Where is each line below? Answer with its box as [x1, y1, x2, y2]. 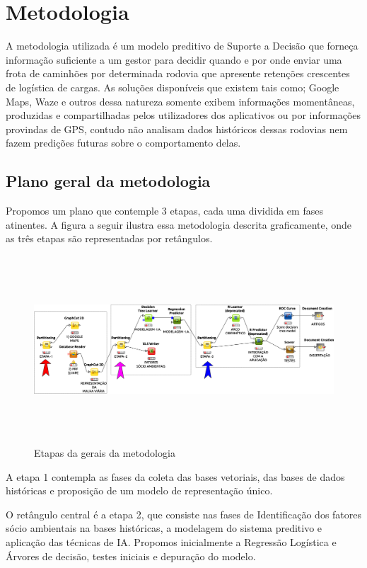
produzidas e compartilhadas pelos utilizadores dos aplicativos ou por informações [6, 108, 361, 123]
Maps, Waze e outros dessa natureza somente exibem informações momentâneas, [6, 93, 355, 108]
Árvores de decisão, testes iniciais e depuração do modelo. [6, 548, 256, 563]
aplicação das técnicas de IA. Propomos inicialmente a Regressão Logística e [6, 534, 337, 549]
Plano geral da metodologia [6, 170, 211, 192]
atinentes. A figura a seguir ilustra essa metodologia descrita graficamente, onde [6, 217, 352, 232]
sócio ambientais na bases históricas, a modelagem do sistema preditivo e [6, 521, 322, 535]
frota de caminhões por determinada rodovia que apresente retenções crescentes [6, 66, 350, 81]
